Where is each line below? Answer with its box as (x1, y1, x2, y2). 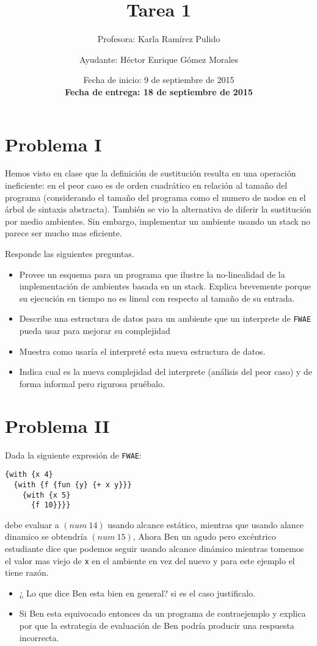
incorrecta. (19, 631, 59, 644)
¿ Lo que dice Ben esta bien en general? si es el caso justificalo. (19, 586, 255, 599)
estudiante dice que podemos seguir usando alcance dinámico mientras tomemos (5, 542, 304, 554)
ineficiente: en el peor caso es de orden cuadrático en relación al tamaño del (5, 179, 288, 192)
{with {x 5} (22, 490, 71, 499)
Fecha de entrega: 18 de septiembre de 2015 (65, 85, 253, 98)
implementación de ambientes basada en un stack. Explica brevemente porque (19, 280, 311, 292)
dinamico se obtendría (5, 530, 87, 543)
